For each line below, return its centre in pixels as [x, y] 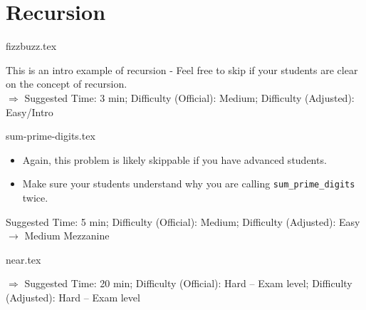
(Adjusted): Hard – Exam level [73, 297]
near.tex [23, 259]
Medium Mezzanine [67, 236]
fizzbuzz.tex [31, 46]
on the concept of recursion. [67, 84]
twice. [35, 197]
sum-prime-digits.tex [51, 136]
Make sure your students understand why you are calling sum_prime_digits [189, 184]
